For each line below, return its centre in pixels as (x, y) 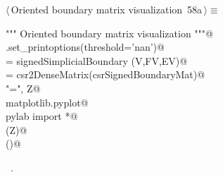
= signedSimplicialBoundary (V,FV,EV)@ (97, 60)
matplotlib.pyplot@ (47, 102)
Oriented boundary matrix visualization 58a (107, 9)
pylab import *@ (42, 116)
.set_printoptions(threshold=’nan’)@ (85, 47)
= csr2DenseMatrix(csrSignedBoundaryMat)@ (106, 74)
